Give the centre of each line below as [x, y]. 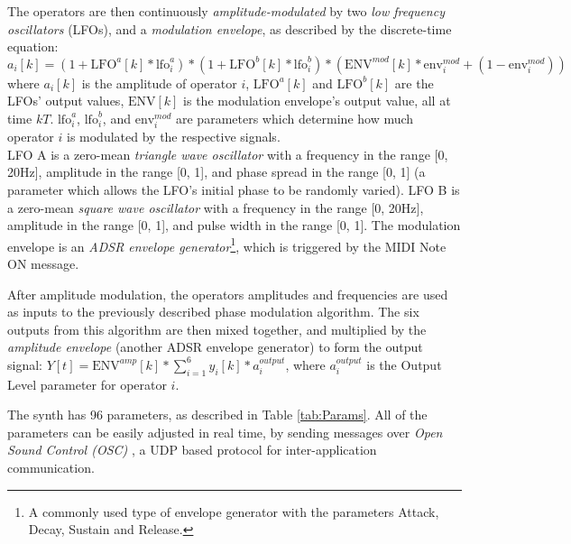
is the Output [404, 364]
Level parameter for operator [87, 384]
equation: [33, 46]
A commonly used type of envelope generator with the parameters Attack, [234, 511]
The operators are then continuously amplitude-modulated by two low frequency [226, 11]
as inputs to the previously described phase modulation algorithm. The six [213, 312]
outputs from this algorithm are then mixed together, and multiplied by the [217, 329]
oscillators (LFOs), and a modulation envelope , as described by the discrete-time [230, 28]
